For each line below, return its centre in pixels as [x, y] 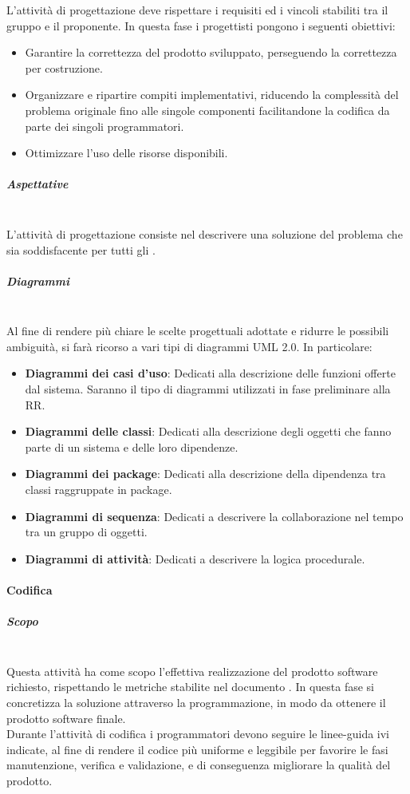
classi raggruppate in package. [99, 489]
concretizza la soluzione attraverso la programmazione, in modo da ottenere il [196, 702]
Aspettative [37, 184]
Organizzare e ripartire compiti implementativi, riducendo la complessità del [212, 95]
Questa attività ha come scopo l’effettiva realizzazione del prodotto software [192, 671]
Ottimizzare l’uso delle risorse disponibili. [126, 153]
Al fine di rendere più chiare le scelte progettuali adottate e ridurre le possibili [198, 331]
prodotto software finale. [66, 718]
